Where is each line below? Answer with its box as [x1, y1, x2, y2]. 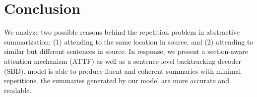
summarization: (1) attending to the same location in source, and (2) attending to [4, 36, 254, 47]
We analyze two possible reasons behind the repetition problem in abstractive [4, 27, 240, 37]
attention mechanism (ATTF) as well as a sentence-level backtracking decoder [4, 55, 242, 66]
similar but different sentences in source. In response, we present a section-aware [4, 46, 248, 56]
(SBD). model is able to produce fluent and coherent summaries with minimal [4, 65, 241, 76]
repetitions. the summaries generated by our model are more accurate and [4, 75, 229, 86]
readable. [4, 85, 32, 95]
